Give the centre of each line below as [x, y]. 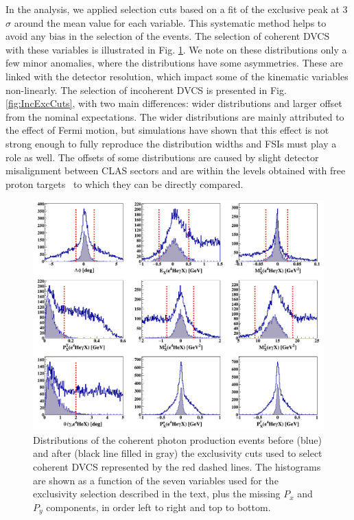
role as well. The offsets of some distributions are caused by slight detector [162, 157]
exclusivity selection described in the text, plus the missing [157, 494]
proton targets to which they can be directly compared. [125, 184]
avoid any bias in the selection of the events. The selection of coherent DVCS [168, 36]
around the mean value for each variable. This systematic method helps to [170, 22]
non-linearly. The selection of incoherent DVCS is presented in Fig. [146, 90]
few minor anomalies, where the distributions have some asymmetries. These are [174, 63]
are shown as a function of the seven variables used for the [156, 480]
